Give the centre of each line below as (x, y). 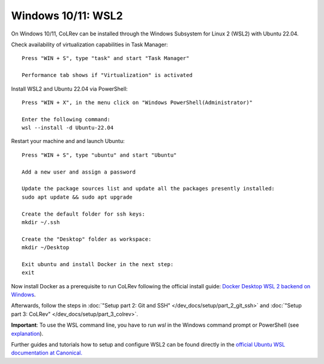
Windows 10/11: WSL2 (67, 16)
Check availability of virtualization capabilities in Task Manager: (89, 44)
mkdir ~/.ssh (41, 222)
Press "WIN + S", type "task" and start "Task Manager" (106, 58)
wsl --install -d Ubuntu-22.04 (68, 128)
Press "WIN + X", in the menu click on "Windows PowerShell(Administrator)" (137, 102)
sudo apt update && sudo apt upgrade (77, 197)
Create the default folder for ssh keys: (83, 214)
